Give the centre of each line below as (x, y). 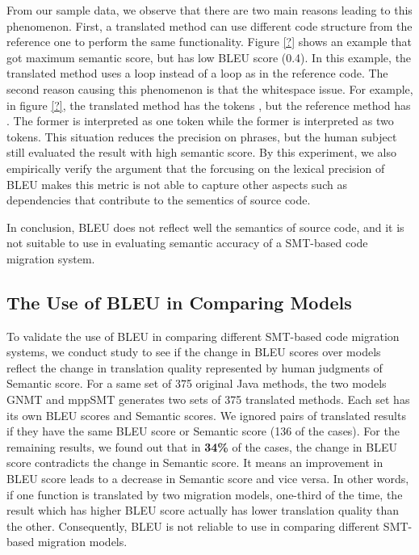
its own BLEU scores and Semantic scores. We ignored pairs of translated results (206, 415)
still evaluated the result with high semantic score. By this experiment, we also (201, 152)
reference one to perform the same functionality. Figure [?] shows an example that (209, 42)
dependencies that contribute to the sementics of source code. (159, 200)
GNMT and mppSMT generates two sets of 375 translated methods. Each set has (208, 399)
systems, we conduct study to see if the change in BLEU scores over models (194, 352)
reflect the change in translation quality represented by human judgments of (195, 367)
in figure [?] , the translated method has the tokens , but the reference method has (209, 105)
